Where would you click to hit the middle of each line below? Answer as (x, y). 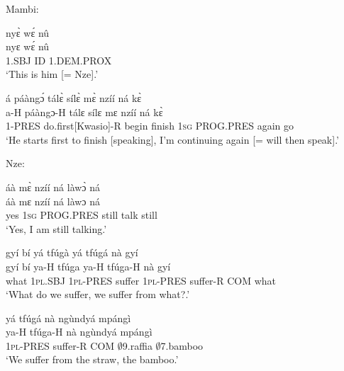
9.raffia (137, 345)
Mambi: (22, 8)
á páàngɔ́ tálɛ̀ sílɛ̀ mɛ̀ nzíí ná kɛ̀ (74, 97)
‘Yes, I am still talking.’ (56, 228)
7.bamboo (182, 345)
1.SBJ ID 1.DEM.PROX (59, 60)
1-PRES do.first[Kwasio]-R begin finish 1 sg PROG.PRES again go (150, 126)
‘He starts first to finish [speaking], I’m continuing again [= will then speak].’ (172, 139)
